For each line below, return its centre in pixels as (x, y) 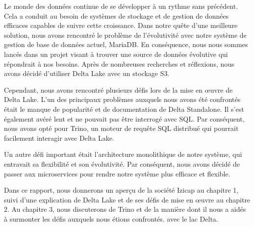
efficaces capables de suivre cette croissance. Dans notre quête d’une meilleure (121, 25)
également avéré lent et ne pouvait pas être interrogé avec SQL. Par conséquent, (124, 118)
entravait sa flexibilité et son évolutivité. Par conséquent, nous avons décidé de (122, 164)
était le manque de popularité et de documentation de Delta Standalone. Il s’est (124, 109)
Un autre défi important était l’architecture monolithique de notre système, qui (123, 154)
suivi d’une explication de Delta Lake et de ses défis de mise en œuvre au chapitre (127, 199)
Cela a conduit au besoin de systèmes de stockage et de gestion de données (116, 15)
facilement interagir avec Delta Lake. (59, 138)
